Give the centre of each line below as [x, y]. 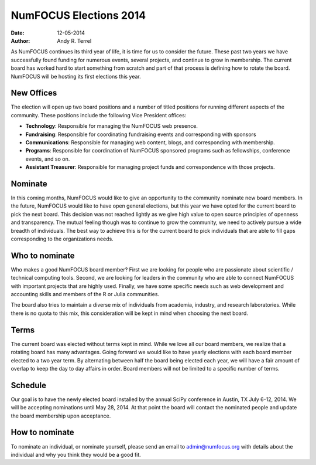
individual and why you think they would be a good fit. [76, 454]
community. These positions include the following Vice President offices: [99, 115]
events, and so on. [48, 159]
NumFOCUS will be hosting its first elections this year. [76, 76]
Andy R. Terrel [74, 40]
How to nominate [42, 432]
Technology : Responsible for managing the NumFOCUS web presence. [112, 126]
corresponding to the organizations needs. [62, 239]
